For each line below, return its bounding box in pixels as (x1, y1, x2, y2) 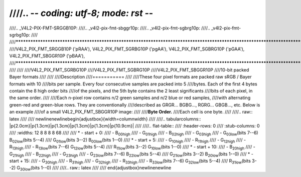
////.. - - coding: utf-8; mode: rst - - (9, 7, 154, 18)
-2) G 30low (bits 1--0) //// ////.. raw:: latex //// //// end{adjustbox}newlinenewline (9, 165, 172, 172)
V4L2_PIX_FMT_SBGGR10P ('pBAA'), (9, 53, 85, 59)
